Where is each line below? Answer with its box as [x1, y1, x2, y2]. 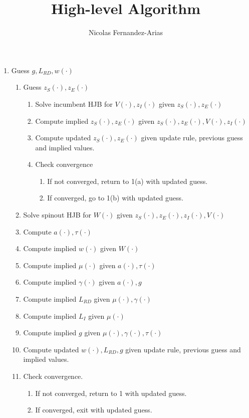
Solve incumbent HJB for [35, 98, 113, 109]
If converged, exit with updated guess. [35, 404, 152, 415]
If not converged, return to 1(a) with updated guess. [47, 175, 208, 186]
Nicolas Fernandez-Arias [88, 27, 163, 38]
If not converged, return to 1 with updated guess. [35, 387, 187, 398]
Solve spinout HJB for [23, 210, 92, 220]
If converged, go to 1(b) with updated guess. [47, 192, 183, 203]
